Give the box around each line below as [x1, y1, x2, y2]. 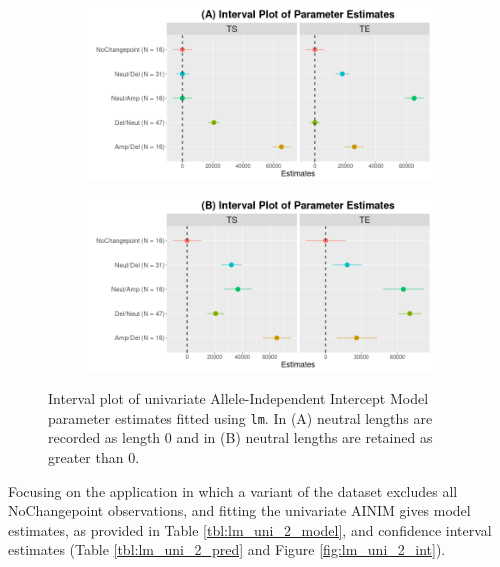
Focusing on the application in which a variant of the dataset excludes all [8, 480, 458, 501]
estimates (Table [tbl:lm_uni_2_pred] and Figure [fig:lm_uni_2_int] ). [8, 539, 446, 560]
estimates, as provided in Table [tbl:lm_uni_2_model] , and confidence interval [8, 519, 492, 540]
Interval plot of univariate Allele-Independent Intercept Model [48, 388, 429, 409]
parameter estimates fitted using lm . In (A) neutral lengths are [48, 407, 433, 428]
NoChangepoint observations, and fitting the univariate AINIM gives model [8, 500, 471, 521]
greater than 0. [48, 447, 140, 468]
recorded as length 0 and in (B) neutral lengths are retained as [48, 427, 433, 448]
